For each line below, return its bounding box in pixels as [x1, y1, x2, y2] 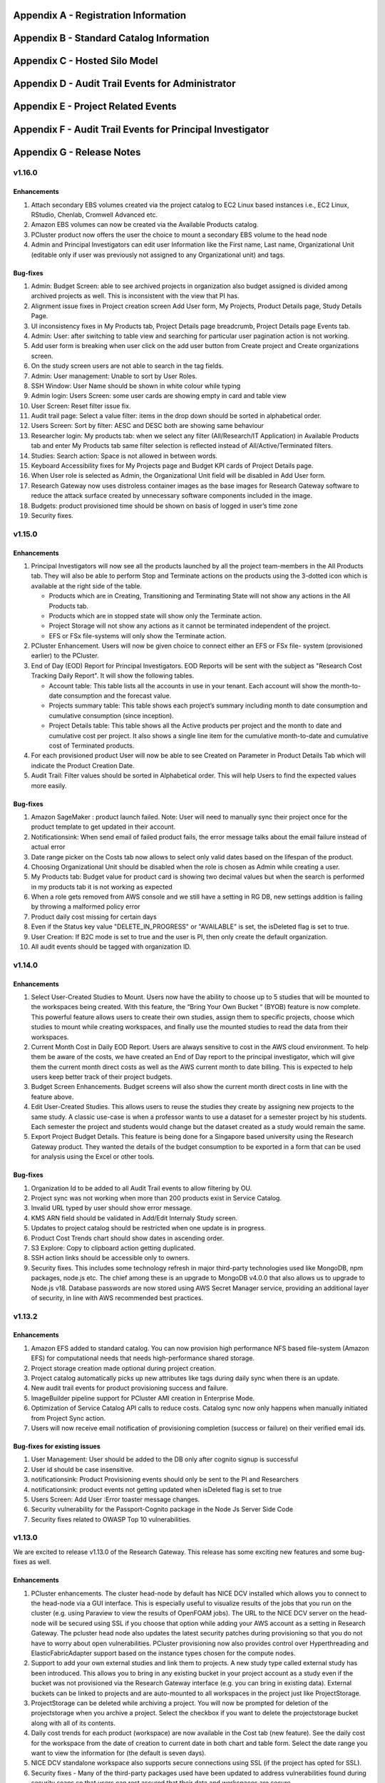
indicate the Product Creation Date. [31, 761, 135, 770]
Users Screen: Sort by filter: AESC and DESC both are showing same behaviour [31, 422, 264, 430]
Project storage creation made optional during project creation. [31, 1364, 217, 1372]
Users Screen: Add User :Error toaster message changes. [31, 1495, 200, 1503]
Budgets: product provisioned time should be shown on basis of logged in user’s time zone [31, 501, 298, 510]
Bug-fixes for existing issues [13, 1441, 101, 1451]
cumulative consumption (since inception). [48, 711, 174, 720]
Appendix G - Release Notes [13, 146, 141, 158]
